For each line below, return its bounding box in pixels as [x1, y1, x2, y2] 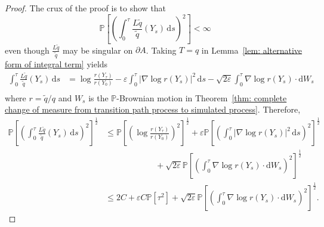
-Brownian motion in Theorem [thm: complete [116, 91, 287, 104]
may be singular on [63, 43, 133, 56]
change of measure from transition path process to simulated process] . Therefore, [5, 103, 301, 116]
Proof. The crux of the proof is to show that [5, 2, 166, 14]
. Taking [146, 43, 177, 56]
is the [88, 91, 109, 104]
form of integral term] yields [5, 58, 108, 70]
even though [5, 43, 50, 56]
